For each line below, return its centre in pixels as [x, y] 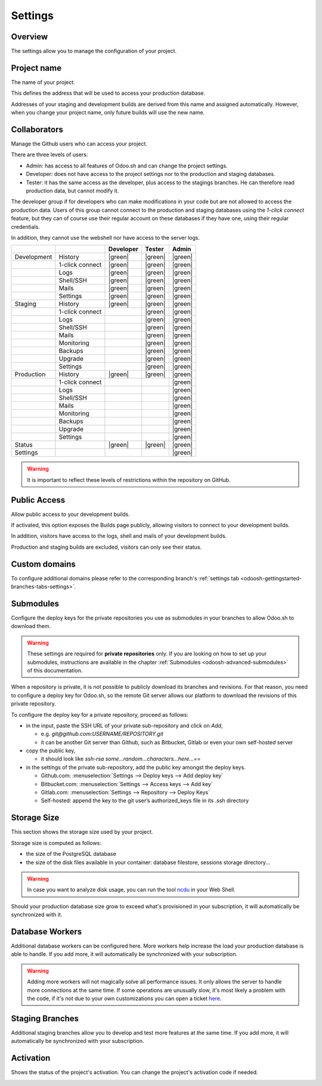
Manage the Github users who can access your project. [79, 144]
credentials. [25, 227]
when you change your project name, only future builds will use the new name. [108, 113]
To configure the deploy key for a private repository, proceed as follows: [100, 714]
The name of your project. [43, 82]
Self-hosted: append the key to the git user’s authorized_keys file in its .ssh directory [145, 801]
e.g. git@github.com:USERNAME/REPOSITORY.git [102, 734]
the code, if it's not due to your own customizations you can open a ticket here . [124, 998]
